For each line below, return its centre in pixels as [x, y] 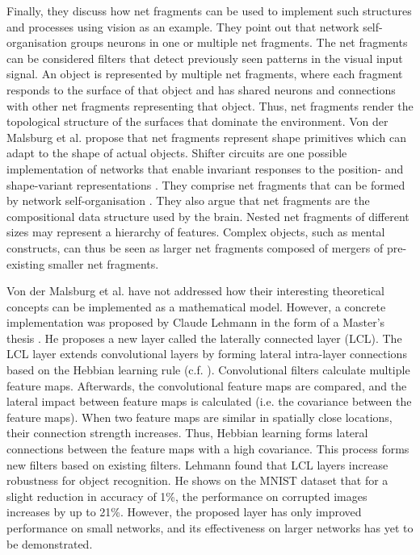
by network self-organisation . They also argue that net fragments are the [188, 200]
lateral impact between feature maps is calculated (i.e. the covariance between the [209, 401]
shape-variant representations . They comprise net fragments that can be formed [206, 184]
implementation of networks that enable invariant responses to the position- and [205, 168]
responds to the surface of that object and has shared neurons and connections [201, 89]
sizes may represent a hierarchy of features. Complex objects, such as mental [196, 232]
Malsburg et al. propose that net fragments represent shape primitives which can [206, 137]
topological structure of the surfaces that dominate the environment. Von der [197, 121]
